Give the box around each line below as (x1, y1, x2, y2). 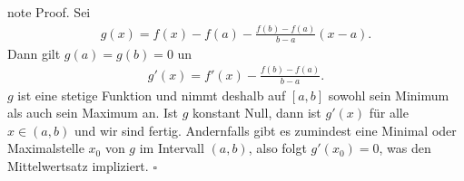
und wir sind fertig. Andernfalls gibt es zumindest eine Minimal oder (74, 120, 457, 139)
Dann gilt (7, 43, 61, 62)
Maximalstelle (7, 138, 84, 157)
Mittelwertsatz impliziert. (7, 156, 149, 175)
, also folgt (248, 138, 307, 157)
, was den (379, 138, 431, 157)
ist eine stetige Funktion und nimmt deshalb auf (17, 85, 286, 104)
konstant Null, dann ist (193, 103, 321, 122)
